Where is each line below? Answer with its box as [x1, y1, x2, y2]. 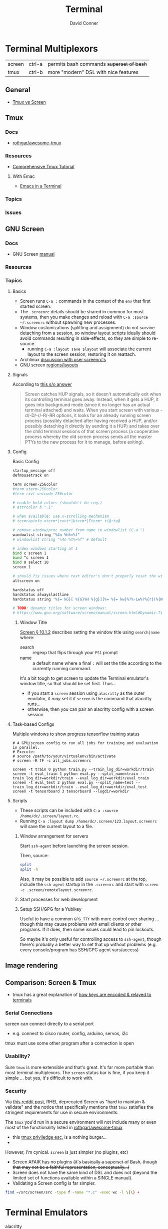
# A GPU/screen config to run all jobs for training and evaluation [12, 741, 158, 746]
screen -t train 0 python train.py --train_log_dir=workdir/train [12, 767, 154, 772]
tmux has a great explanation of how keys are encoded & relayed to [12, 991, 151, 998]
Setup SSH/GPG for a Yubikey [19, 906, 81, 912]
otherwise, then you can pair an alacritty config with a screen [27, 706, 154, 712]
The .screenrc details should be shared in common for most [19, 309, 144, 315]
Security [5, 1087, 26, 1094]
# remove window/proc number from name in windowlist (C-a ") [12, 528, 145, 533]
